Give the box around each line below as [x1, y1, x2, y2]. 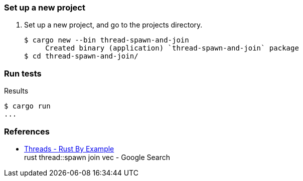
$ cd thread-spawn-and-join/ [24, 52, 138, 60]
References [4, 126, 50, 136]
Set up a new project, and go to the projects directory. [24, 20, 203, 29]
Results [4, 86, 29, 95]
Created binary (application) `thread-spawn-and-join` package [45, 44, 299, 52]
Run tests [4, 68, 42, 78]
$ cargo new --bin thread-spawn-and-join [24, 36, 189, 44]
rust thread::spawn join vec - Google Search [24, 152, 170, 161]
